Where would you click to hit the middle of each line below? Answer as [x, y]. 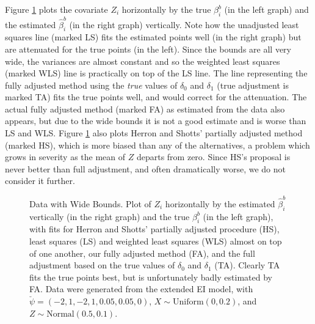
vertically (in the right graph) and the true [110, 216]
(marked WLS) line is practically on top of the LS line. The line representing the [156, 73]
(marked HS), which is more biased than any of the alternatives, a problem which [157, 145]
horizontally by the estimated [220, 203]
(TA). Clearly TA [247, 265]
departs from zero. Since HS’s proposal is [213, 157]
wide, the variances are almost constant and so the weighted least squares [143, 61]
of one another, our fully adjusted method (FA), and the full [142, 253]
